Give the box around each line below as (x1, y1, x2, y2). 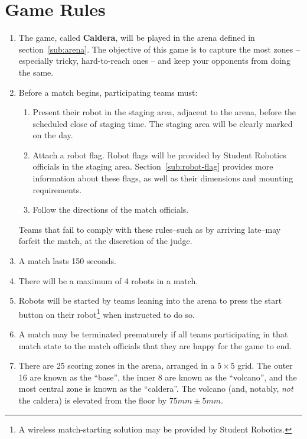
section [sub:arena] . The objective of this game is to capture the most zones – (18, 43, 300, 55)
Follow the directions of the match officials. (32, 203, 189, 216)
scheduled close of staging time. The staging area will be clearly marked (32, 117, 293, 129)
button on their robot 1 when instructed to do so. (18, 306, 195, 320)
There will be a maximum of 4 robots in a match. (18, 274, 198, 287)
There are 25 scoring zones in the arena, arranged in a (18, 359, 215, 372)
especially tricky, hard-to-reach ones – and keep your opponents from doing (18, 54, 290, 67)
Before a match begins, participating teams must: (18, 86, 198, 98)
